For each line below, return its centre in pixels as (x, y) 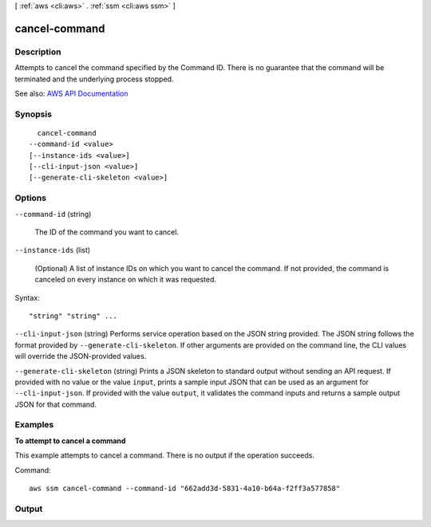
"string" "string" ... (73, 316)
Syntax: (27, 297)
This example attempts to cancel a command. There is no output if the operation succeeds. (165, 455)
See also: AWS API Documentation (71, 93)
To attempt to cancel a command (70, 440)
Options (31, 198)
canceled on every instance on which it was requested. (126, 280)
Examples (34, 425)
